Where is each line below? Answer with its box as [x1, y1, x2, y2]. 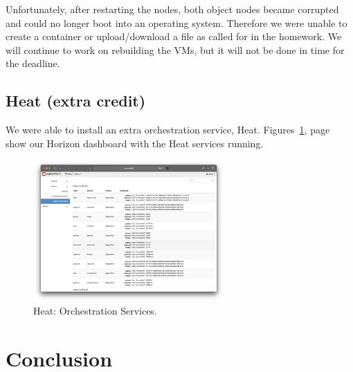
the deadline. [6, 56, 60, 71]
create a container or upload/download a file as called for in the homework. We [6, 29, 342, 44]
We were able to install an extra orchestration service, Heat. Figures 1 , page [6, 122, 330, 137]
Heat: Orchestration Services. [33, 304, 157, 318]
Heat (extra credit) [6, 90, 146, 111]
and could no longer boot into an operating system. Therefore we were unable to [6, 15, 347, 30]
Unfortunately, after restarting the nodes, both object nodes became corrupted [6, 2, 339, 16]
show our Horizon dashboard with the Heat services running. [6, 136, 264, 150]
